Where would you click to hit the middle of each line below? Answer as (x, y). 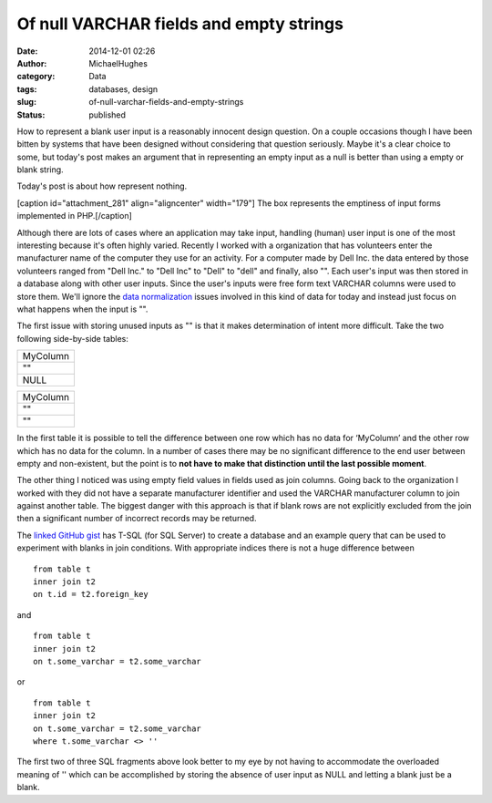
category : (36, 77)
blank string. (40, 170)
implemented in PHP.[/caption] (74, 216)
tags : (27, 89)
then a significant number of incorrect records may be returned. (137, 519)
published (108, 115)
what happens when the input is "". (82, 309)
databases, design (123, 89)
